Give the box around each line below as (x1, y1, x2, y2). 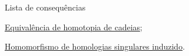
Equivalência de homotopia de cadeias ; (5, 20, 142, 33)
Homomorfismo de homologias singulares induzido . (5, 40, 185, 52)
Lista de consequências (5, 1, 86, 13)
